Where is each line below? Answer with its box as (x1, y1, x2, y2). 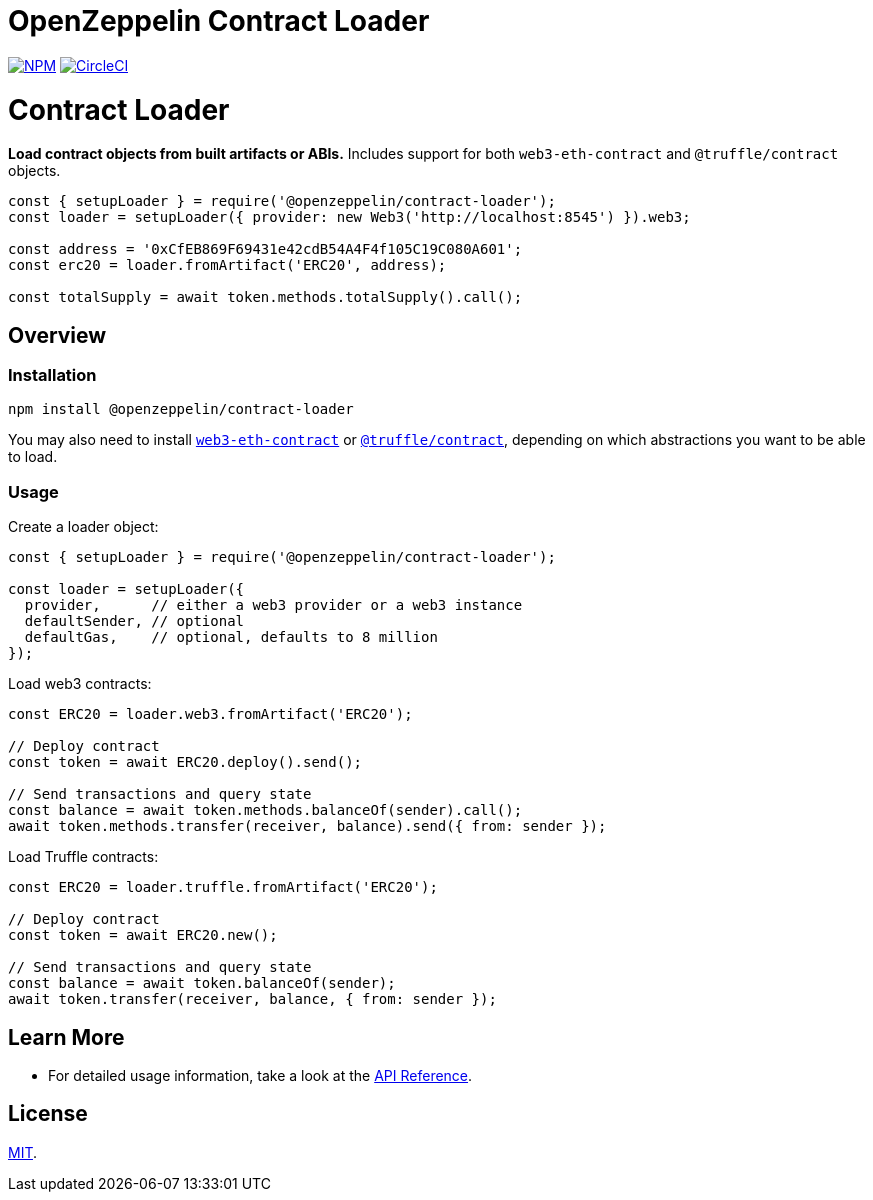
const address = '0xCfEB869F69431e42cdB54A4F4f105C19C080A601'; (8, 241, 523, 258)
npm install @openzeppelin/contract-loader (8, 401, 354, 418)
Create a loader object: (8, 518, 159, 536)
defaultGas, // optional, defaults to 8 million (24, 629, 438, 646)
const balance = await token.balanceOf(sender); (8, 975, 396, 992)
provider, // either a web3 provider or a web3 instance (24, 597, 523, 614)
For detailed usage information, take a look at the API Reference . (48, 1067, 473, 1085)
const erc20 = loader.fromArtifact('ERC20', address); (8, 257, 447, 274)
